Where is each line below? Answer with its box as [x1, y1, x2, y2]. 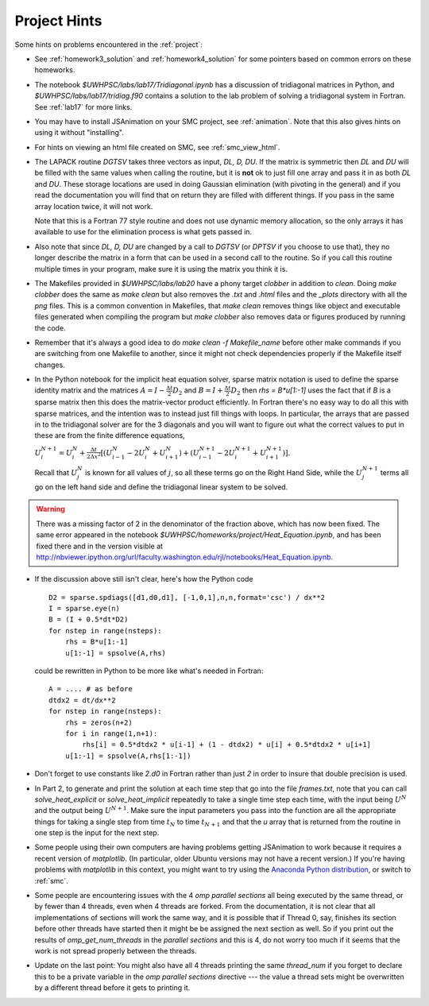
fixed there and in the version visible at [36, 541, 163, 551]
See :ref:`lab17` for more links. [34, 102, 133, 111]
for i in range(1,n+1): [64, 729, 158, 738]
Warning [36, 505, 65, 514]
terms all [380, 468, 409, 478]
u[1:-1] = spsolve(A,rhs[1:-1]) [64, 751, 191, 760]
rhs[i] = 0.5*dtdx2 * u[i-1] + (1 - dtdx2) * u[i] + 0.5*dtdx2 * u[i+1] [82, 740, 372, 749]
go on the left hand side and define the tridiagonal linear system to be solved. [34, 482, 288, 492]
